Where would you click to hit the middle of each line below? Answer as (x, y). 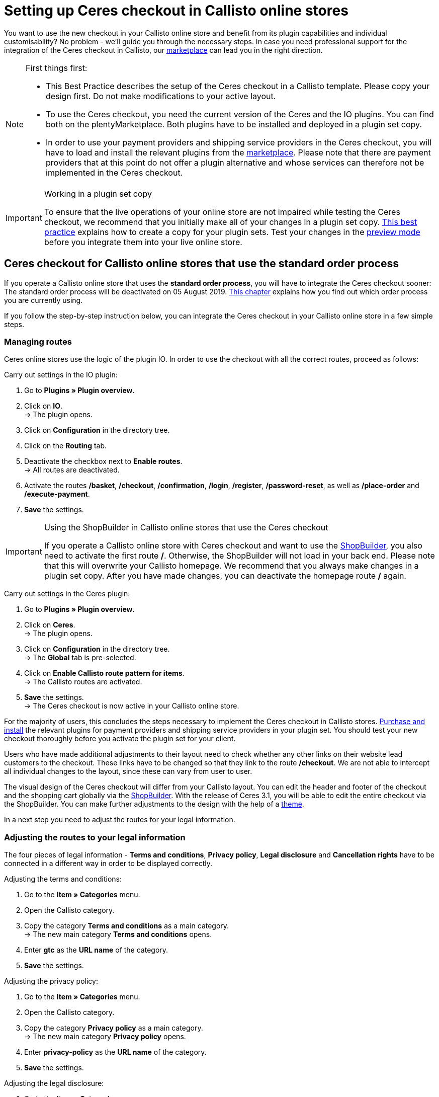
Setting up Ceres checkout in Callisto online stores (176, 11)
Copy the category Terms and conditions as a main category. (127, 926)
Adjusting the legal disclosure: (54, 1083)
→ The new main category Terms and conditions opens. (118, 934)
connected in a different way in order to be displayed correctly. (108, 864)
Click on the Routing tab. (66, 446)
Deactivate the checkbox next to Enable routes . (103, 461)
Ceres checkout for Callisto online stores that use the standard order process (201, 264)
